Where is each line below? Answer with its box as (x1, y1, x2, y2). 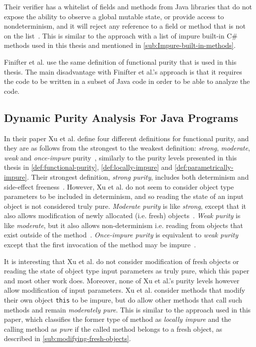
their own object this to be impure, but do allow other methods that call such (4, 295, 242, 305)
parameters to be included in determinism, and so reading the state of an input (4, 191, 244, 201)
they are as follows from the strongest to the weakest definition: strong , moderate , (4, 143, 250, 153)
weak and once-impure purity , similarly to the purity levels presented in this (4, 152, 237, 162)
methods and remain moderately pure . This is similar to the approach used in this (4, 304, 251, 314)
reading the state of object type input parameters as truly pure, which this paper (4, 266, 250, 276)
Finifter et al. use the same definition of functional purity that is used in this (4, 56, 237, 67)
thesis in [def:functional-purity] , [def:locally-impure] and (4, 162, 173, 172)
